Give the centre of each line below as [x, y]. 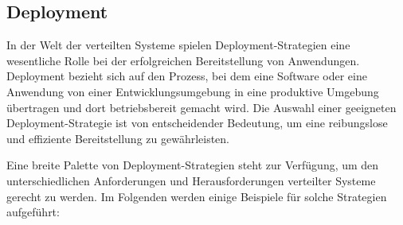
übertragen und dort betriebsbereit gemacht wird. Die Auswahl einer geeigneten [201, 107]
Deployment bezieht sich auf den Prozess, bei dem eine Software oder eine [187, 76]
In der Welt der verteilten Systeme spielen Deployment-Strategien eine [178, 45]
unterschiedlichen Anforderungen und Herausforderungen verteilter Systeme [191, 180]
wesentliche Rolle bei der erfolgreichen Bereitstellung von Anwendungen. [183, 60]
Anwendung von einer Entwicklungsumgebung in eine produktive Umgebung [193, 91]
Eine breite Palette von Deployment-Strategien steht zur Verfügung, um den [193, 165]
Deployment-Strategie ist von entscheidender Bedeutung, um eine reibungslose [197, 123]
